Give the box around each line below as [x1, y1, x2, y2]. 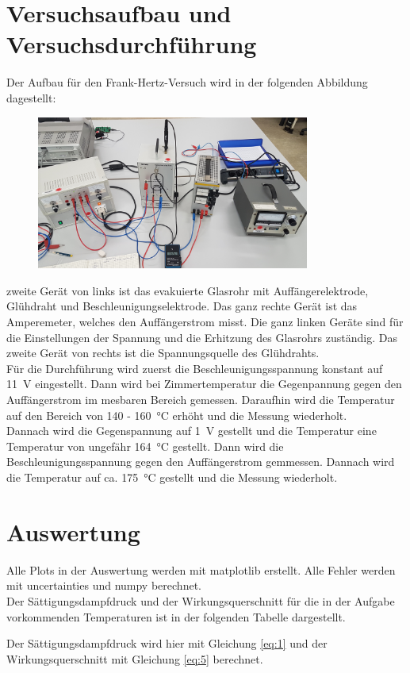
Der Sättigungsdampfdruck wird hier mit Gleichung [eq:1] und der [6, 635, 328, 652]
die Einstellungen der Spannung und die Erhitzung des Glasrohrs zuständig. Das [6, 329, 397, 345]
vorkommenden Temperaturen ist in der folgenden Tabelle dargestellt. [6, 608, 346, 625]
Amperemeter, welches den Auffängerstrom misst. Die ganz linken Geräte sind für [6, 313, 404, 330]
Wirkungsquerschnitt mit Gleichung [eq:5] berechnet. [6, 650, 263, 667]
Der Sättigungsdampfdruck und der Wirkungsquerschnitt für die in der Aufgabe [6, 592, 395, 609]
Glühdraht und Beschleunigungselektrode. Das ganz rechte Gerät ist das [6, 298, 358, 314]
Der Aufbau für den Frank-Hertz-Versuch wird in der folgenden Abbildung [6, 74, 368, 90]
